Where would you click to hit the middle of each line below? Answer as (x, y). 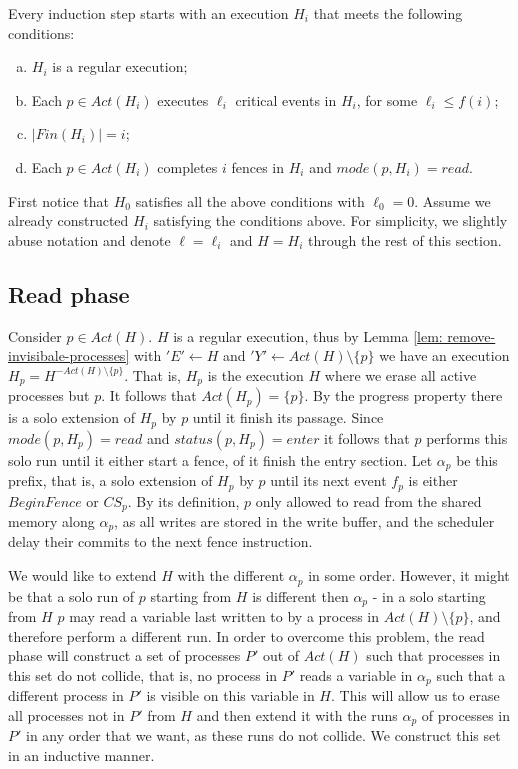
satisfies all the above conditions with (250, 200)
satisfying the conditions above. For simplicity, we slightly (330, 220)
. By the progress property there (403, 395)
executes (183, 99)
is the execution (255, 374)
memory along (51, 521)
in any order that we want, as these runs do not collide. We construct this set (263, 735)
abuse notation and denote (89, 239)
